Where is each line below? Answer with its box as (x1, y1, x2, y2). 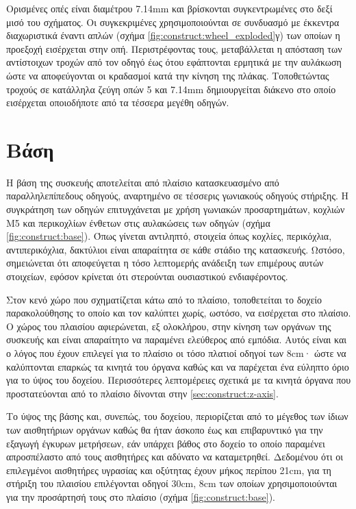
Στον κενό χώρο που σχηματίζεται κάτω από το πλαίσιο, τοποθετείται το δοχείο (6, 292, 322, 306)
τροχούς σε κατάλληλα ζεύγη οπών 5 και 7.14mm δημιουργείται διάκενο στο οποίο (6, 82, 336, 96)
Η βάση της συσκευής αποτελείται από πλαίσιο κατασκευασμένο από (6, 175, 279, 189)
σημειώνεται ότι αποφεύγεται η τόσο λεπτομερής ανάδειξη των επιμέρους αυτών (6, 256, 324, 270)
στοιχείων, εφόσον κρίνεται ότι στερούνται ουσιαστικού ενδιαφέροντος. (6, 269, 288, 284)
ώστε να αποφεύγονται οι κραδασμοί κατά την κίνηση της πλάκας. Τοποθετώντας (6, 68, 329, 82)
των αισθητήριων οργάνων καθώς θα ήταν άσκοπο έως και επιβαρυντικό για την (6, 422, 323, 436)
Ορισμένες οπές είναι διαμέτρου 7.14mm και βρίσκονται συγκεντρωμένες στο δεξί (6, 1, 333, 15)
